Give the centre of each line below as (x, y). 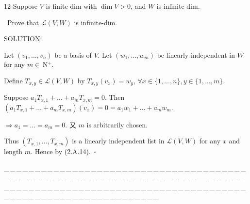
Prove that (23, 22)
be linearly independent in (196, 55)
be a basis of (73, 55)
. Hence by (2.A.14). (61, 151)
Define (13, 80)
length (13, 151)
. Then (115, 97)
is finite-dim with (71, 6)
